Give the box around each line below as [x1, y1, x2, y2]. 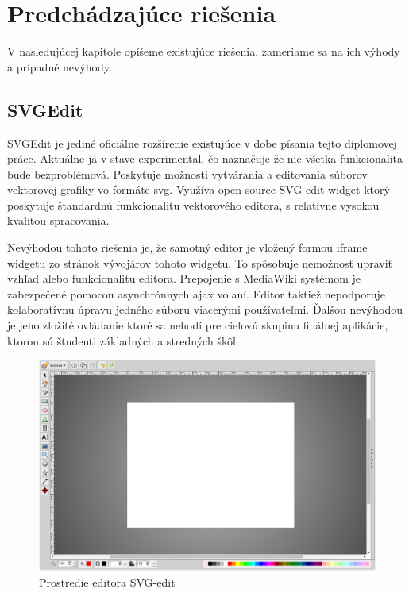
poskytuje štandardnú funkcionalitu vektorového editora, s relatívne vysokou [7, 196, 380, 213]
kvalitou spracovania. [7, 212, 110, 229]
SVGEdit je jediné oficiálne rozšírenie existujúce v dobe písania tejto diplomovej [7, 134, 398, 151]
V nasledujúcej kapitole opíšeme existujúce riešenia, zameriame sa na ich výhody [7, 43, 400, 60]
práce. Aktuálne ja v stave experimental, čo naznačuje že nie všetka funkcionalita [7, 150, 403, 167]
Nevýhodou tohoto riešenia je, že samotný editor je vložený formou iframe [7, 239, 368, 256]
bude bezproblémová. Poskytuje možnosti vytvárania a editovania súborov [7, 165, 368, 182]
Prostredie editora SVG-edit [39, 573, 176, 590]
